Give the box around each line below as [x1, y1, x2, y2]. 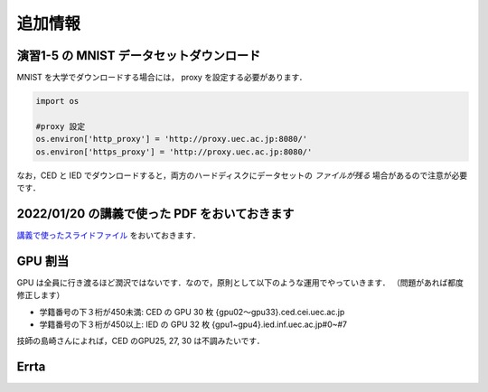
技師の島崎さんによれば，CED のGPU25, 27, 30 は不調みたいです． [16, 335, 266, 347]
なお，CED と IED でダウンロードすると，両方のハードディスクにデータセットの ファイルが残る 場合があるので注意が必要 [16, 170, 468, 181]
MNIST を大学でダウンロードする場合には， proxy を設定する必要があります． [16, 72, 307, 83]
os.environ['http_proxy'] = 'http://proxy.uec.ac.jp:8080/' [35, 134, 308, 145]
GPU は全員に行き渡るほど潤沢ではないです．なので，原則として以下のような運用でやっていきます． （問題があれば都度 [16, 276, 465, 288]
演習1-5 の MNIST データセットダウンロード [16, 48, 261, 63]
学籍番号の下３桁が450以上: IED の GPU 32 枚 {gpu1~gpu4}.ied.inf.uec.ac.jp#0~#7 [39, 319, 348, 330]
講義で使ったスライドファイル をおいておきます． [16, 229, 201, 240]
